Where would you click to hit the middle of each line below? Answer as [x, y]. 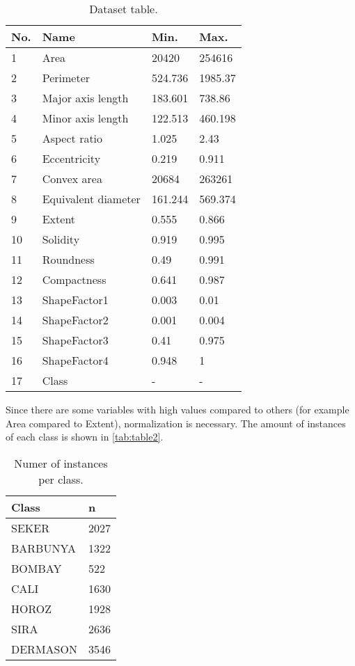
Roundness [68, 259]
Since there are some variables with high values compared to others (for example [177, 409]
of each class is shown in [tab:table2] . [85, 437]
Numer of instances [61, 463]
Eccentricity [71, 158]
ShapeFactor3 [75, 340]
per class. [61, 479]
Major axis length [85, 98]
